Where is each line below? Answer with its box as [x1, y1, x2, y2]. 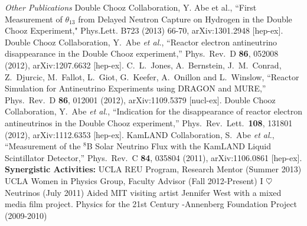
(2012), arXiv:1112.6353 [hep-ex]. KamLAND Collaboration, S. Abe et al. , [5, 128, 275, 140]
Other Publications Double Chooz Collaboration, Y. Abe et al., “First [5, 1, 257, 13]
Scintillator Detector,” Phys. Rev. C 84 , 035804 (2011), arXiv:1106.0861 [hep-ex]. [5, 151, 302, 163]
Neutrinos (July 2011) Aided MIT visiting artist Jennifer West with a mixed [5, 186, 282, 198]
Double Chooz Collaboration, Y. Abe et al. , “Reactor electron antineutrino [5, 35, 277, 48]
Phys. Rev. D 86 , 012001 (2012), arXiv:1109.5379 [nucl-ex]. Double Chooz [5, 93, 276, 106]
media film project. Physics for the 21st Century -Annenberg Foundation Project [5, 198, 297, 210]
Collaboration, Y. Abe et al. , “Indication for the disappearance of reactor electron [5, 105, 302, 117]
